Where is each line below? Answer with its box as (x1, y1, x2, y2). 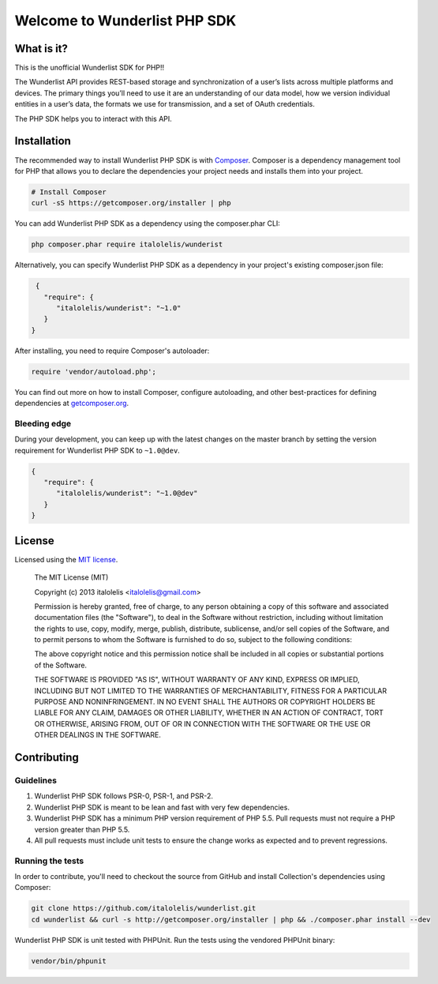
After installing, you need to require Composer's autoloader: (14, 346, 210, 355)
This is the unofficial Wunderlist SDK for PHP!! (14, 63, 165, 73)
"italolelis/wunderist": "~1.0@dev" (56, 489, 198, 498)
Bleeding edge (14, 418, 72, 429)
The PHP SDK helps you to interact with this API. (14, 114, 173, 123)
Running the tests (14, 855, 84, 866)
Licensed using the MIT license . (14, 554, 118, 564)
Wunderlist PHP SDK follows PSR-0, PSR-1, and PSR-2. (34, 791, 213, 801)
